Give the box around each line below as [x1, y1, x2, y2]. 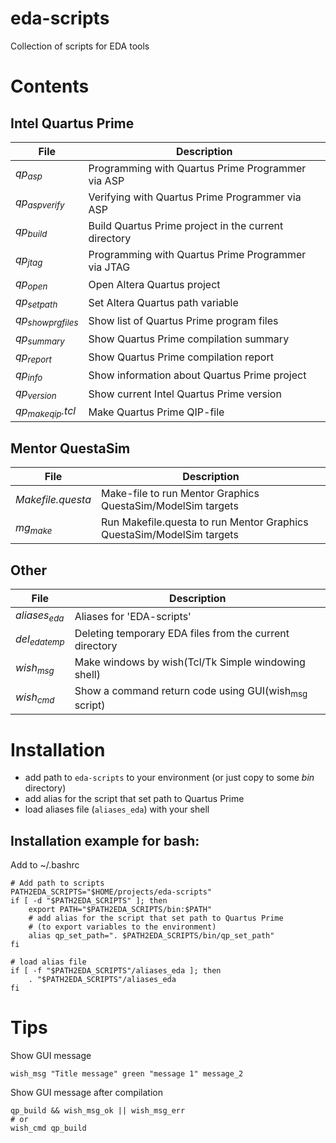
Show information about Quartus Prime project [88, 368, 307, 382]
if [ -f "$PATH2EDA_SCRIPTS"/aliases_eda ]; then [10, 966, 222, 976]
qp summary [15, 331, 65, 347]
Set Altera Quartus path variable [88, 295, 239, 309]
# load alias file [10, 957, 87, 967]
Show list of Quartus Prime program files [88, 313, 279, 327]
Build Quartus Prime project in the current [88, 218, 284, 232]
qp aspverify [15, 195, 65, 211]
